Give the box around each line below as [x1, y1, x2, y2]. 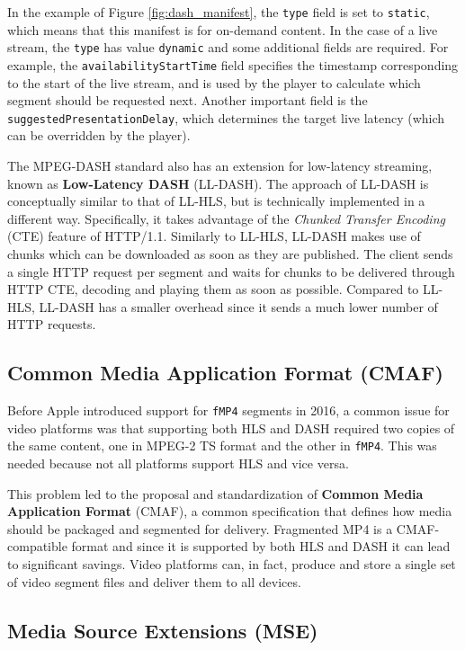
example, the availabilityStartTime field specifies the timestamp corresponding [7, 55, 459, 74]
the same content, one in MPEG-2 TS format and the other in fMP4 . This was [7, 436, 437, 455]
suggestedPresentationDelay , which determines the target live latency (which [7, 108, 445, 127]
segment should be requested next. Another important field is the [7, 91, 368, 110]
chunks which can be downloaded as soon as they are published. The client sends [7, 244, 453, 263]
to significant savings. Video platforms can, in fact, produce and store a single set [7, 555, 456, 574]
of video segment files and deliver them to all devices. [7, 572, 301, 591]
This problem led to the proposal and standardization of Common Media [7, 484, 424, 503]
